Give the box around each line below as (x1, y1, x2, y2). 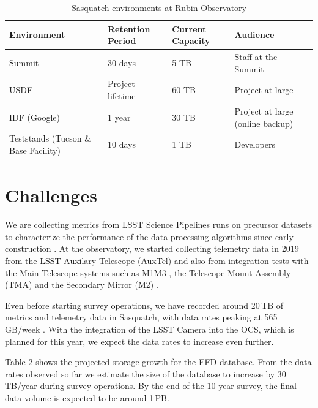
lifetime (108, 89, 136, 102)
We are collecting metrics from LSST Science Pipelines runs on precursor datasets (5, 218, 312, 231)
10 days (108, 138, 136, 151)
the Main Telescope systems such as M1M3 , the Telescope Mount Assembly (5, 266, 291, 279)
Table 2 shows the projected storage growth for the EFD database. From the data (5, 355, 312, 368)
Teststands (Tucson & (9, 132, 92, 145)
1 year (108, 110, 131, 123)
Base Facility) (9, 143, 61, 156)
